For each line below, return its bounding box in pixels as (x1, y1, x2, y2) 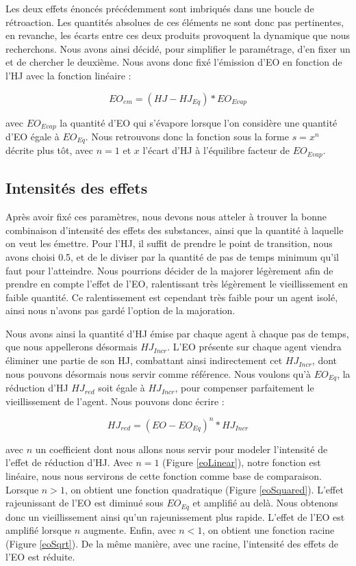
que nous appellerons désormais (5, 339, 138, 354)
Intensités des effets (5, 177, 148, 198)
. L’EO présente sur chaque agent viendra (167, 339, 342, 354)
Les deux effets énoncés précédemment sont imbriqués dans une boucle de (5, 1, 314, 15)
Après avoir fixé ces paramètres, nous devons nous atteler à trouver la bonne (5, 209, 327, 224)
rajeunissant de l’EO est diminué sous (5, 496, 164, 510)
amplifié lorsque (5, 523, 72, 537)
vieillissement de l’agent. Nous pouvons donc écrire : (5, 394, 225, 408)
